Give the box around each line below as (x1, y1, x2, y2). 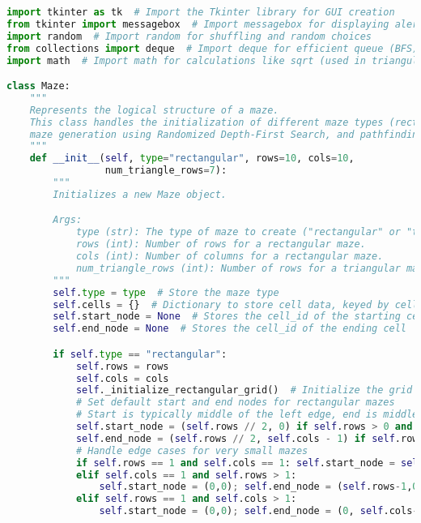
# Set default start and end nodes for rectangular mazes (75, 397, 395, 409)
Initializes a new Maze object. (53, 188, 228, 200)
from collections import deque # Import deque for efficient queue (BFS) (6, 42, 419, 54)
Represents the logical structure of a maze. (29, 104, 279, 116)
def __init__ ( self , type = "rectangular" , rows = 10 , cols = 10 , (29, 152, 355, 165)
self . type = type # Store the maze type (53, 286, 279, 298)
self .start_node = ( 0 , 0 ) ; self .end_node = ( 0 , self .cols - (99, 505, 419, 517)
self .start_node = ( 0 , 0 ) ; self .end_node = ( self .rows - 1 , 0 (99, 481, 419, 493)
